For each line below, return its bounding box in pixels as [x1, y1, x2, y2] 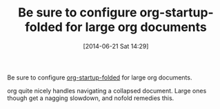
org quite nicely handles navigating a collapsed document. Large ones [7, 86, 207, 95]
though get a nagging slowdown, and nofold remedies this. [7, 94, 174, 102]
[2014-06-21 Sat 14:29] [83, 42, 149, 50]
